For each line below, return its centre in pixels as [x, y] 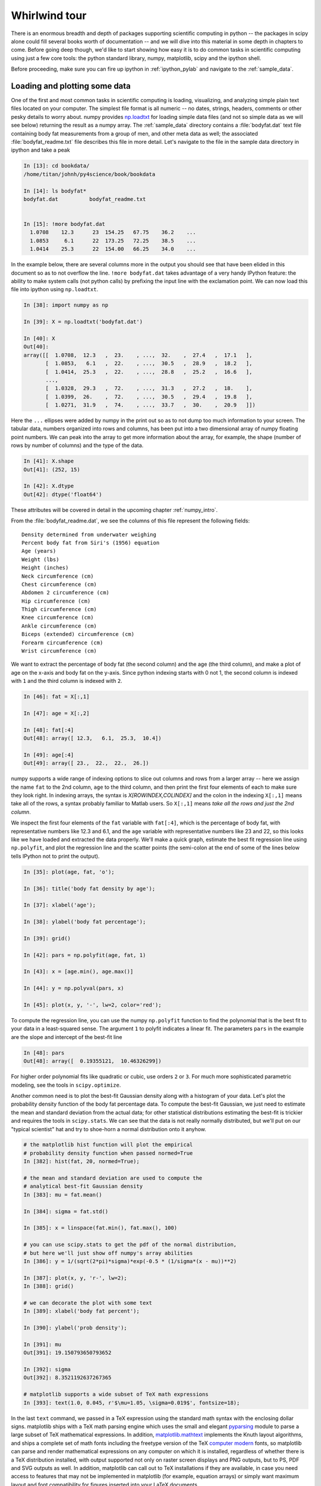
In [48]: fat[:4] [49, 730]
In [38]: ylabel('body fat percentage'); [85, 922]
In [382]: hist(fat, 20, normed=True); [81, 1161]
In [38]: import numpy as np [66, 305]
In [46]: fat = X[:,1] [56, 697]
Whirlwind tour [49, 15]
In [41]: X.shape [49, 461]
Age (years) [39, 551]
